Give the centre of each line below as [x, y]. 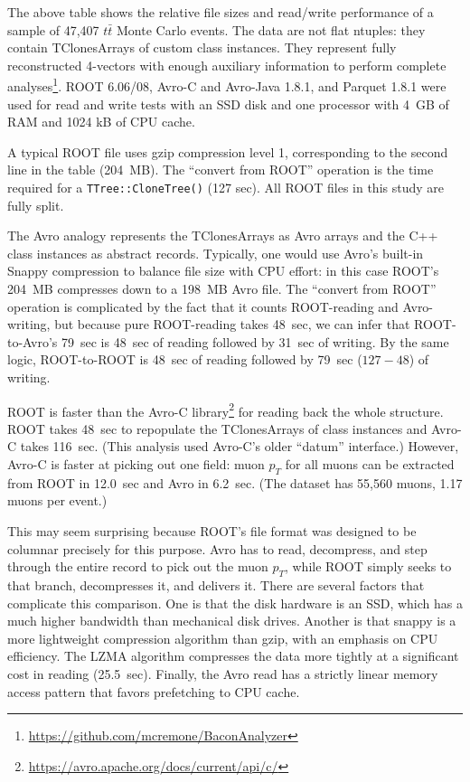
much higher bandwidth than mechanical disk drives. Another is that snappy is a [232, 621]
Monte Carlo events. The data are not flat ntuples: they [271, 29]
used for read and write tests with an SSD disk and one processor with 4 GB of [228, 104]
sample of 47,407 [53, 29]
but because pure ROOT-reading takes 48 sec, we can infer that [232, 324]
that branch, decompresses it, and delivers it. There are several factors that [216, 585]
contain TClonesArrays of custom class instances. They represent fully [202, 47]
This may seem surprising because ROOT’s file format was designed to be [212, 531]
